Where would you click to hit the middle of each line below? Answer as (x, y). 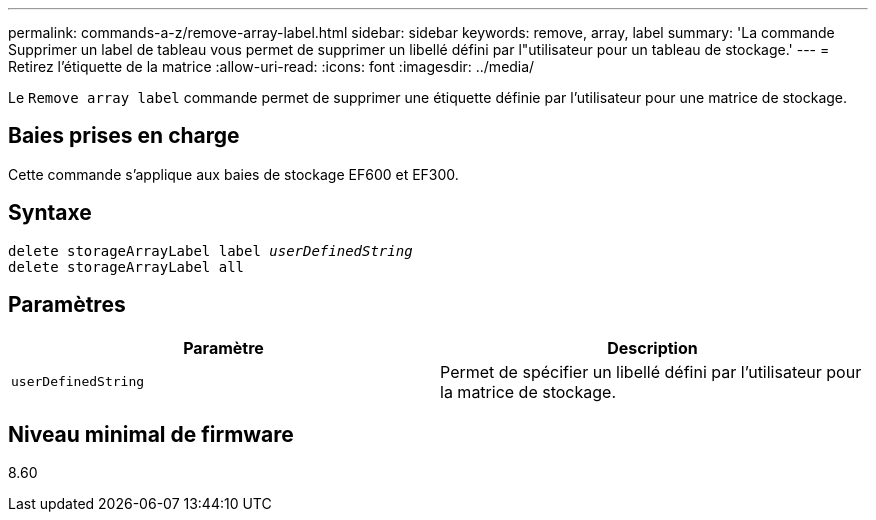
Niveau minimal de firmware (151, 434)
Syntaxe (50, 213)
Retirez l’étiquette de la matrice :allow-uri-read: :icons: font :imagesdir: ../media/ (271, 66)
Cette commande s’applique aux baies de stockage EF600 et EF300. (233, 174)
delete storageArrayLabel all (126, 266)
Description (652, 347)
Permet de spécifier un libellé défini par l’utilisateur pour (651, 371)
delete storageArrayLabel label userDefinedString (210, 250)
